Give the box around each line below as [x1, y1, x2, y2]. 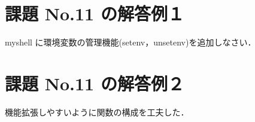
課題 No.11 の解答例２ [5, 71, 184, 95]
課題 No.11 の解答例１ [5, 1, 184, 26]
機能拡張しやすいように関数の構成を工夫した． [5, 105, 189, 118]
